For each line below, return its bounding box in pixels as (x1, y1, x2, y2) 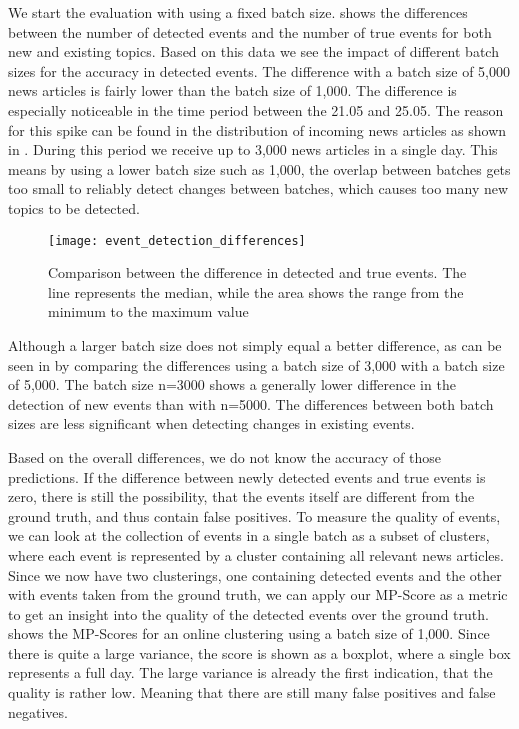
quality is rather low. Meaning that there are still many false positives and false (8, 682, 496, 703)
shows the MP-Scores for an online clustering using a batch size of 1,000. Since (8, 623, 490, 644)
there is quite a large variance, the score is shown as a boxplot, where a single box (8, 642, 511, 663)
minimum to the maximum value (48, 301, 249, 322)
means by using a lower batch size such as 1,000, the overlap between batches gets (8, 158, 511, 179)
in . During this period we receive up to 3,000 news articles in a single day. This (8, 139, 498, 160)
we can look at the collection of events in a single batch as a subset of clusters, (8, 525, 490, 546)
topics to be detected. (8, 197, 140, 218)
